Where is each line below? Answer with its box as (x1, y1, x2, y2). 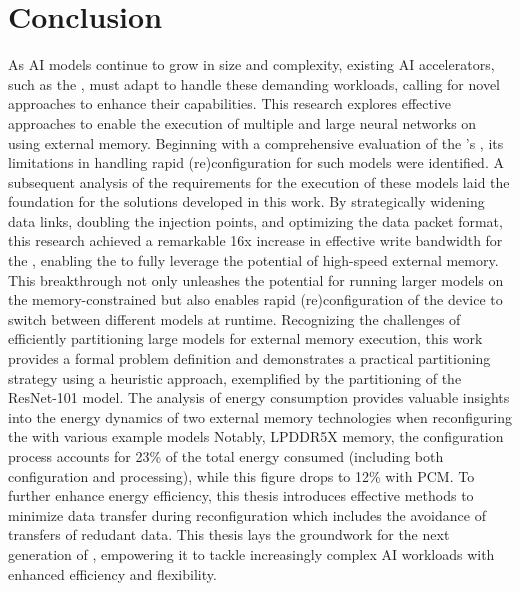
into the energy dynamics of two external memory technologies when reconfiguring (8, 406, 512, 427)
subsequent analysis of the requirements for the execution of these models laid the (8, 171, 510, 192)
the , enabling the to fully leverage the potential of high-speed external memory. (8, 250, 499, 271)
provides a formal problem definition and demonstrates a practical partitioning (8, 348, 491, 369)
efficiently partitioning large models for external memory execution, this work (8, 328, 483, 349)
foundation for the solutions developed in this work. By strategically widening (8, 191, 485, 212)
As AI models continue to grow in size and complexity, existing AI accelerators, (8, 54, 495, 75)
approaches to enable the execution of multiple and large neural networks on (8, 112, 477, 133)
